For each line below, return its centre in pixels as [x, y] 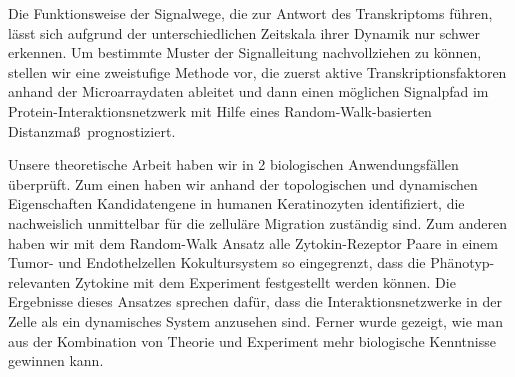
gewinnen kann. [56, 360]
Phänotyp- [462, 262]
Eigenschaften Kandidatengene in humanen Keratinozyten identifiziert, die [236, 203]
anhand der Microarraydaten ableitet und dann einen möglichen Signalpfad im [248, 91]
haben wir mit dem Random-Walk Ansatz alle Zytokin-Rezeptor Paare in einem [253, 242]
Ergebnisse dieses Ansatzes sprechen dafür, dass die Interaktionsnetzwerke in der [255, 301]
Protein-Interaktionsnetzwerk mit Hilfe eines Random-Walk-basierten [220, 110]
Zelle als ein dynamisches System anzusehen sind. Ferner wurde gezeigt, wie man [255, 320]
